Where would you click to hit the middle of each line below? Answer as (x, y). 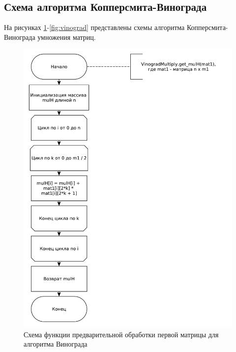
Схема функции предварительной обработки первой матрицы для (121, 334)
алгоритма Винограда (56, 344)
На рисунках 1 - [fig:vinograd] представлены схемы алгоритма (94, 27)
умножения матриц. (67, 37)
